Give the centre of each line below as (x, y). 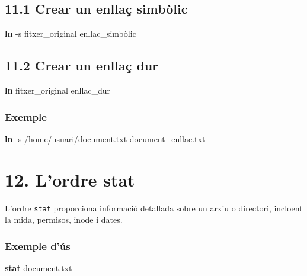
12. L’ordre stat (70, 179)
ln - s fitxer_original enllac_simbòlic (71, 33)
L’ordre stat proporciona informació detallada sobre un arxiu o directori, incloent (154, 208)
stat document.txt (39, 268)
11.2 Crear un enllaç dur (82, 65)
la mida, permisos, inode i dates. (64, 219)
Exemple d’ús (38, 245)
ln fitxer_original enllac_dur (58, 90)
